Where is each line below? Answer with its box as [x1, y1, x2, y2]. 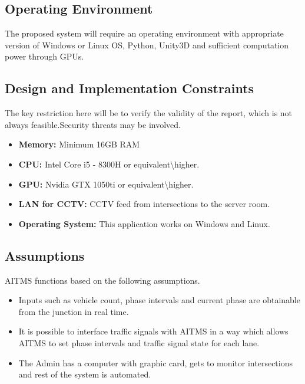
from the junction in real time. [18, 305, 129, 317]
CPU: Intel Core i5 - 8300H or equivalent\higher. [18, 157, 200, 170]
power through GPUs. [5, 50, 84, 63]
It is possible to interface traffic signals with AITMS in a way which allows [18, 325, 289, 337]
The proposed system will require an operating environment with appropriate [5, 27, 284, 40]
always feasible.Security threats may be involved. [5, 118, 181, 130]
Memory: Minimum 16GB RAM [18, 138, 140, 150]
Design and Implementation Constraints [5, 79, 254, 97]
